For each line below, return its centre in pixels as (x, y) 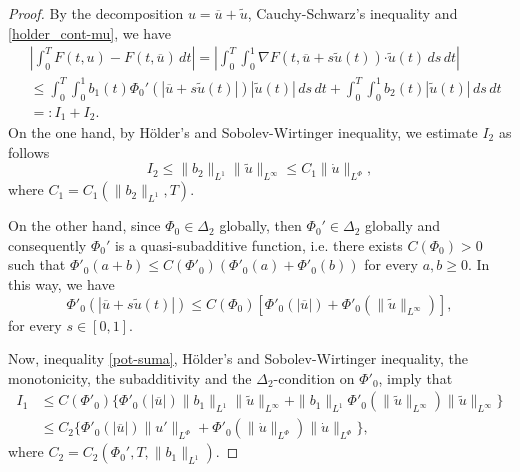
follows (29, 151)
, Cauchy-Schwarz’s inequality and (352, 13)
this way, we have (61, 284)
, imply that (415, 377)
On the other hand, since (84, 225)
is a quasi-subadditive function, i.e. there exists (258, 244)
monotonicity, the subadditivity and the (130, 377)
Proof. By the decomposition (96, 13)
